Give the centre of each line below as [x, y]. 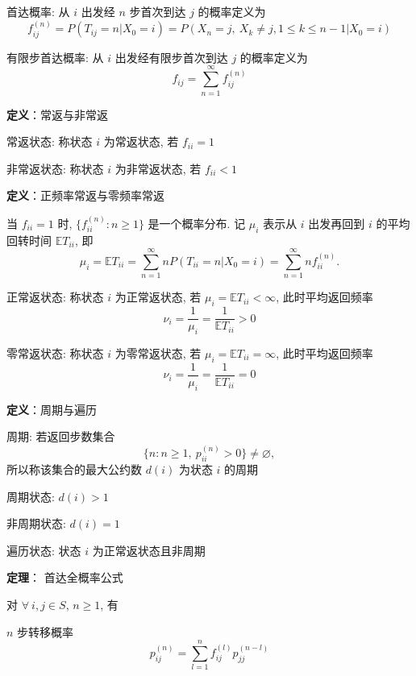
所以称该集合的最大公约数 [74, 469]
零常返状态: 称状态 [55, 353]
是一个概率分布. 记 [197, 223]
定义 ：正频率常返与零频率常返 [85, 195]
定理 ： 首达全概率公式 [65, 577]
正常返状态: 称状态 [55, 297]
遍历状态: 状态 [44, 550]
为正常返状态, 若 [158, 297]
